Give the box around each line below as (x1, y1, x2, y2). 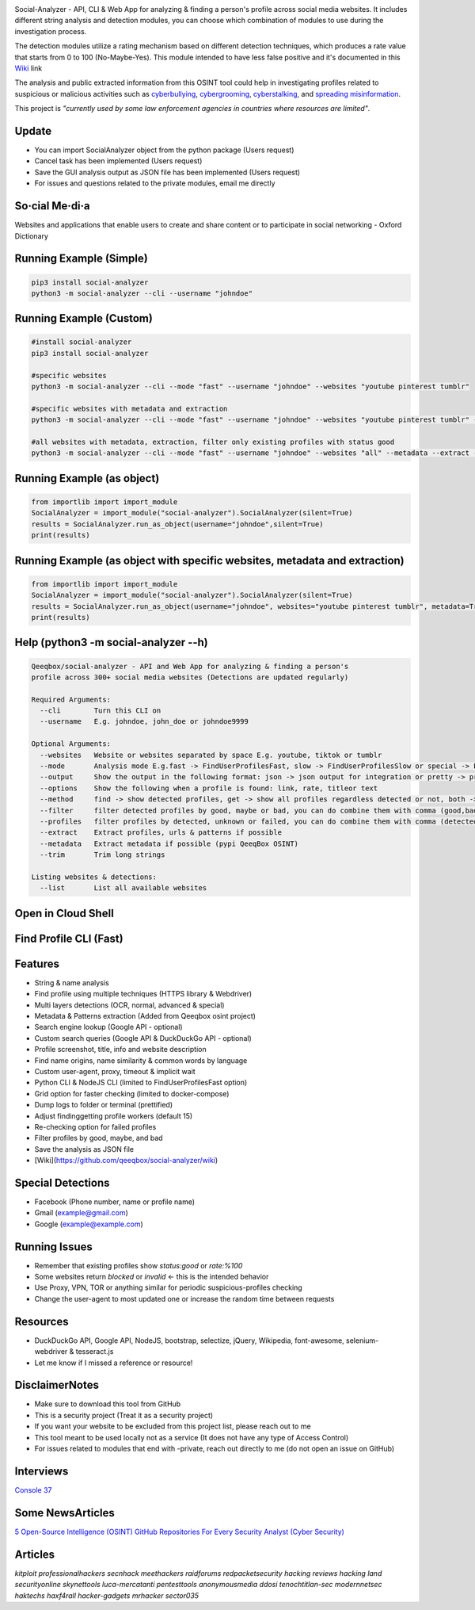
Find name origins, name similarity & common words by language (34, 1055, 248, 1065)
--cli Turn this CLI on (40, 706, 161, 715)
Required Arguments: (31, 694, 111, 704)
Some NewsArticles (14, 1506, 115, 1520)
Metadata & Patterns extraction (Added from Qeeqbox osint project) (34, 1012, 256, 1021)
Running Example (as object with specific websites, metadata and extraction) (14, 553, 405, 567)
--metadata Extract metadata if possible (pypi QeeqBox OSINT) (40, 839, 299, 848)
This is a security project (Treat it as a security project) (34, 1410, 214, 1420)
